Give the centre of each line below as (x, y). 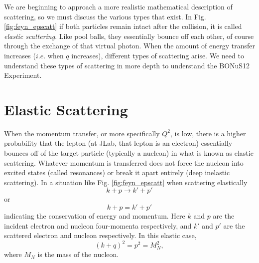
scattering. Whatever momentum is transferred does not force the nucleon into (124, 162)
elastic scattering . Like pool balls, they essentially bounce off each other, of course (129, 36)
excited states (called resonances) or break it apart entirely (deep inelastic (117, 172)
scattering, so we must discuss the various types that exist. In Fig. (105, 16)
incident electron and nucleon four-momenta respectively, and (98, 225)
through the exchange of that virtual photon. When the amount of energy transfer (129, 46)
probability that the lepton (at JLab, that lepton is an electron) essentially (118, 143)
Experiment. (23, 75)
